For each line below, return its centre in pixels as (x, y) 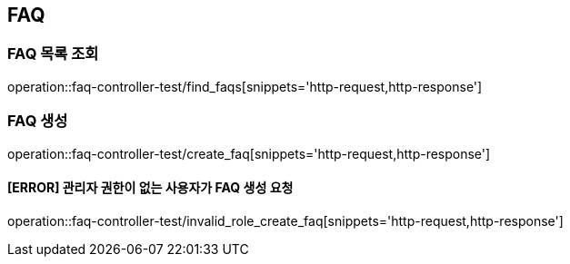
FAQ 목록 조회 (53, 54)
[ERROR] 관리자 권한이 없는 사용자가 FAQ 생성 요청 (150, 188)
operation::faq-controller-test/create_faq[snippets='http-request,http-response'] (249, 153)
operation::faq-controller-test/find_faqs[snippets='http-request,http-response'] (245, 86)
